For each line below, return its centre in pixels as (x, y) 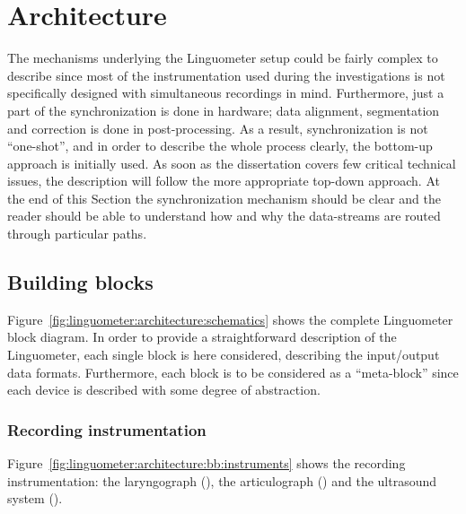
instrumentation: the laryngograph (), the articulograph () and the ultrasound (222, 480)
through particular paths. (77, 234)
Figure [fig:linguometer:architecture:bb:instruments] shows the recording (207, 463)
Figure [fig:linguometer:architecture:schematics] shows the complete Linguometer (230, 319)
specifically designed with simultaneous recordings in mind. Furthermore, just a (226, 93)
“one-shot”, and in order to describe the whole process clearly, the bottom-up (220, 146)
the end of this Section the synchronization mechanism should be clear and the (224, 198)
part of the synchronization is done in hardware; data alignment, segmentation (224, 110)
